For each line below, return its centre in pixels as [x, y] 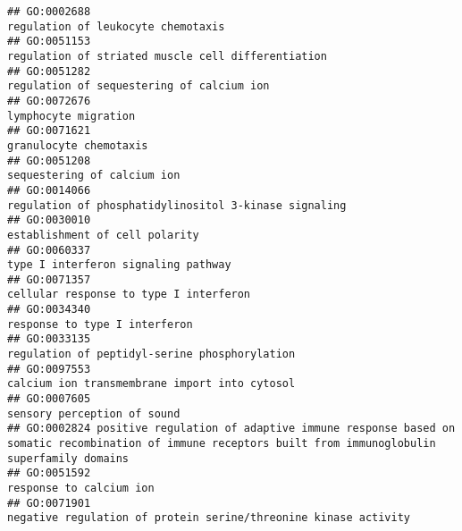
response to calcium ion [81, 488]
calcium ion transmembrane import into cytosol [151, 384]
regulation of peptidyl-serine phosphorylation [151, 354]
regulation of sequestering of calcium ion [139, 86]
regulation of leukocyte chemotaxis [116, 26]
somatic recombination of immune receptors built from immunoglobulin [222, 444]
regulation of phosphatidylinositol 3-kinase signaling [177, 205]
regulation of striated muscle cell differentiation [167, 56]
